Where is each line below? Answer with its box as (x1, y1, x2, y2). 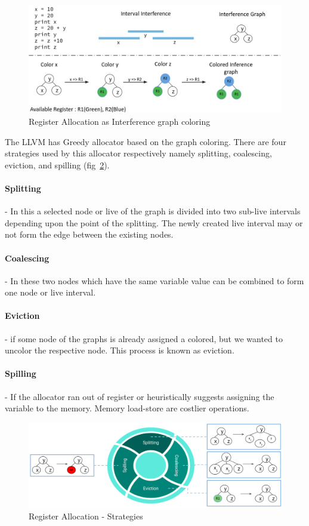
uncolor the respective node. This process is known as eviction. (5, 344, 234, 356)
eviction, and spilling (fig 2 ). (5, 158, 110, 171)
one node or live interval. (5, 286, 96, 299)
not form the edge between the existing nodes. (5, 228, 174, 241)
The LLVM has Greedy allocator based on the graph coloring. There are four (5, 135, 286, 147)
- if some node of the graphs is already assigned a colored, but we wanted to (5, 332, 283, 344)
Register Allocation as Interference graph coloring (29, 115, 211, 127)
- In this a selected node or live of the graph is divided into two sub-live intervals (5, 205, 301, 217)
